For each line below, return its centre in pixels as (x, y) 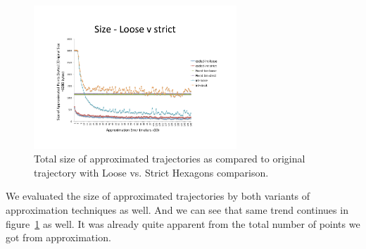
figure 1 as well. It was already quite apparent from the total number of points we (183, 223)
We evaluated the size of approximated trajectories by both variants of (158, 196)
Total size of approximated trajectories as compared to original (170, 159)
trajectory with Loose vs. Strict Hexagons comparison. (151, 172)
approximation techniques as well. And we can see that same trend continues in (177, 209)
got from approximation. (58, 237)
